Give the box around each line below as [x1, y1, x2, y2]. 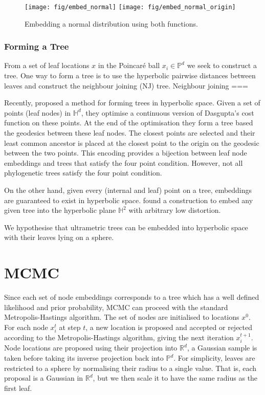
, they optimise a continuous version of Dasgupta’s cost [81, 107, 254, 118]
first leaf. [4, 382, 32, 393]
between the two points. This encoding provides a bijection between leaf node [4, 147, 247, 158]
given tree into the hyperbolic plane [4, 205, 116, 215]
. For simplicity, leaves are [173, 353, 255, 363]
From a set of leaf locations [4, 60, 90, 71]
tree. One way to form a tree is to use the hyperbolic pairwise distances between [4, 70, 256, 81]
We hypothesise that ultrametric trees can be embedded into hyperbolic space [4, 222, 248, 232]
